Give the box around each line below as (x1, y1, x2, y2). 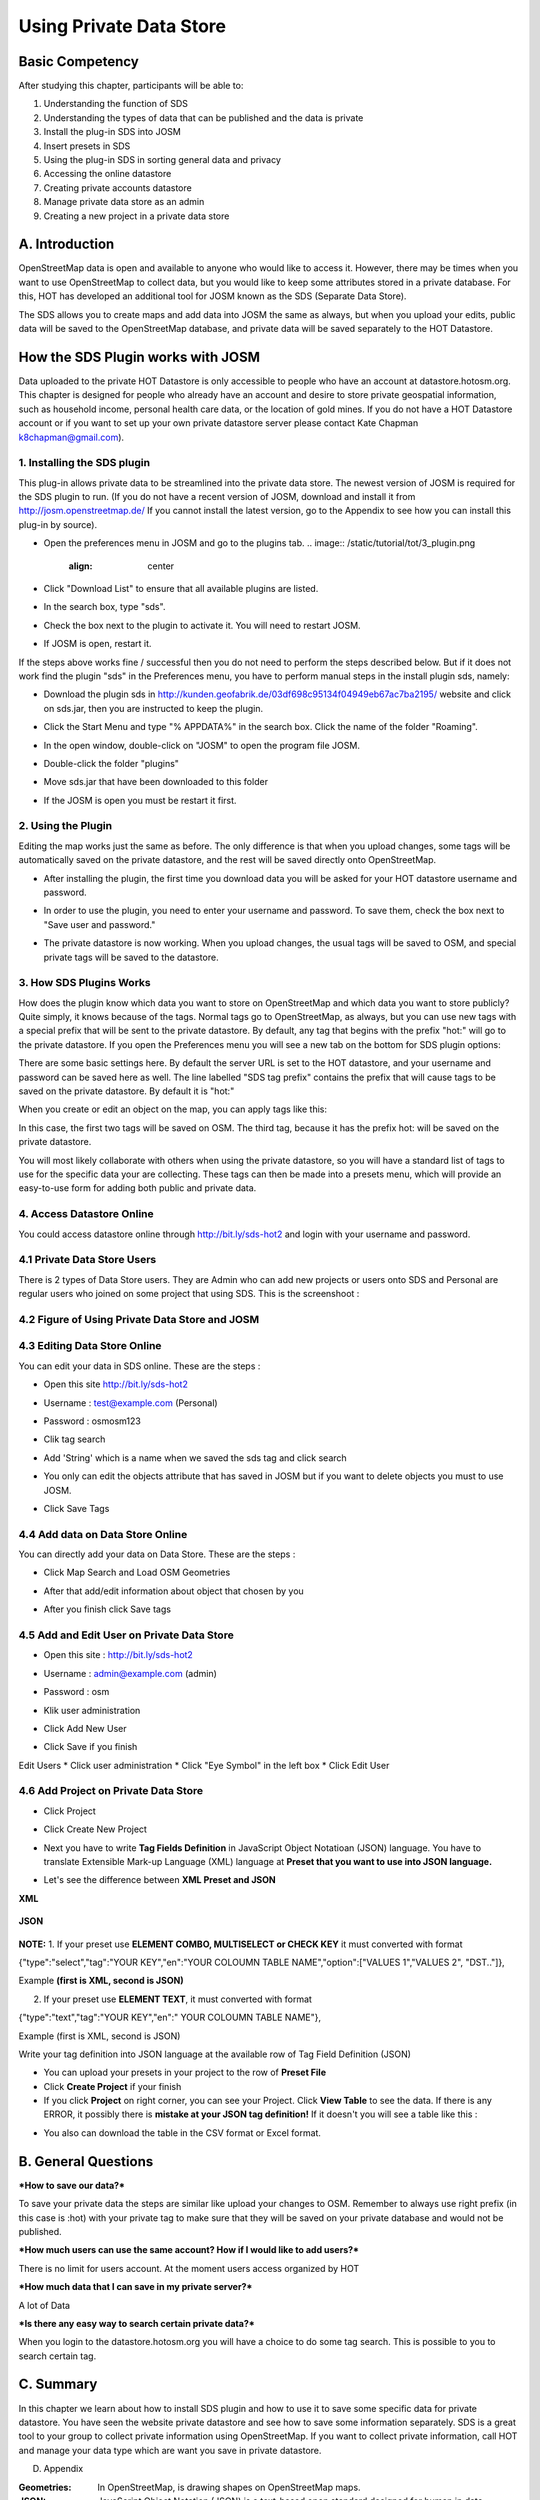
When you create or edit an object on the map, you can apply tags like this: (18, 1103, 327, 1115)
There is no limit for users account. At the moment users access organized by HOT (18, 2262, 360, 2274)
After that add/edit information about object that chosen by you (43, 1585, 304, 1597)
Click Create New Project (43, 1823, 147, 1835)
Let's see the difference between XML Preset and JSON (43, 1874, 276, 1886)
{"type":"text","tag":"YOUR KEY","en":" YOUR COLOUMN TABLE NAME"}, (18, 2011, 322, 2024)
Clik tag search (43, 1433, 106, 1445)
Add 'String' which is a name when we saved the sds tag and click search (43, 1451, 347, 1464)
